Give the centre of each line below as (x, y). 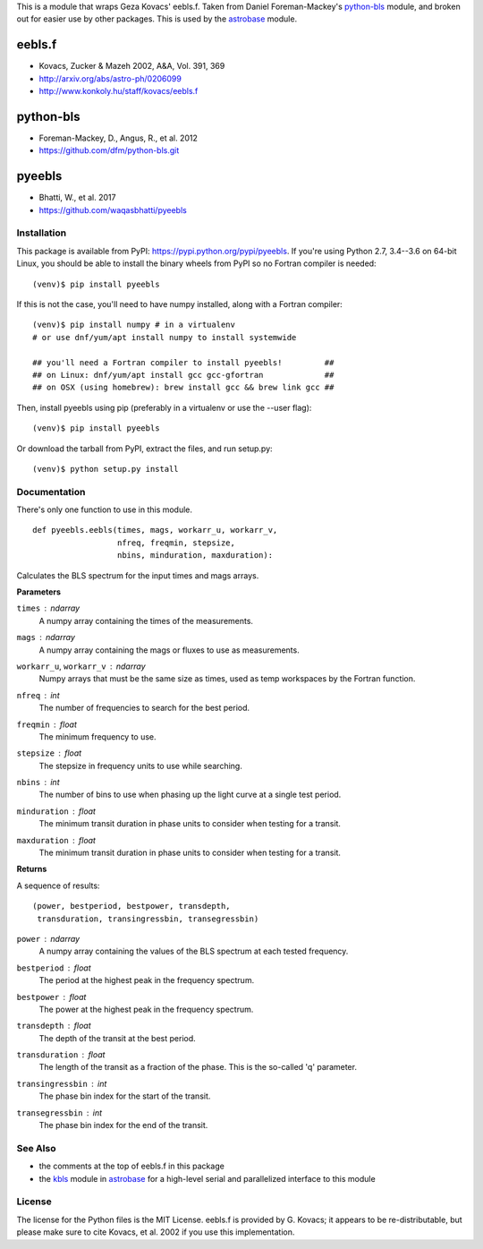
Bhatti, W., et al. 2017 (77, 198)
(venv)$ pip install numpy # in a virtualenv (134, 325)
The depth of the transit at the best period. (117, 1038)
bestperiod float (54, 968)
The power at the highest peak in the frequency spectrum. (146, 1009)
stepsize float (49, 753)
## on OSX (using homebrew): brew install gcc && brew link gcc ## (183, 388)
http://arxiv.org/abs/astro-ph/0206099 (110, 78)
